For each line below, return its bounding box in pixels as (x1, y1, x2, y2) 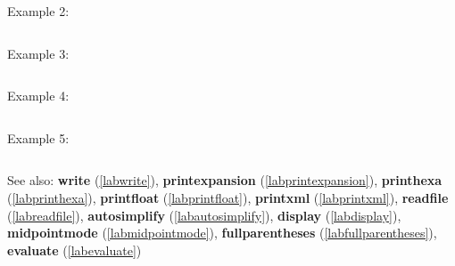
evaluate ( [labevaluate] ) (7, 240, 142, 259)
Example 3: (7, 44, 70, 62)
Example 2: (7, 2, 70, 20)
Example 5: (7, 128, 70, 147)
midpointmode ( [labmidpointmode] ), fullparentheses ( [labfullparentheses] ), (7, 223, 437, 242)
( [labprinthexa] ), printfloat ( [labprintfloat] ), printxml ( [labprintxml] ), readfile (7, 188, 449, 206)
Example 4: (7, 86, 70, 105)
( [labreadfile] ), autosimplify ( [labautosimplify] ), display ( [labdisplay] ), (7, 206, 401, 224)
